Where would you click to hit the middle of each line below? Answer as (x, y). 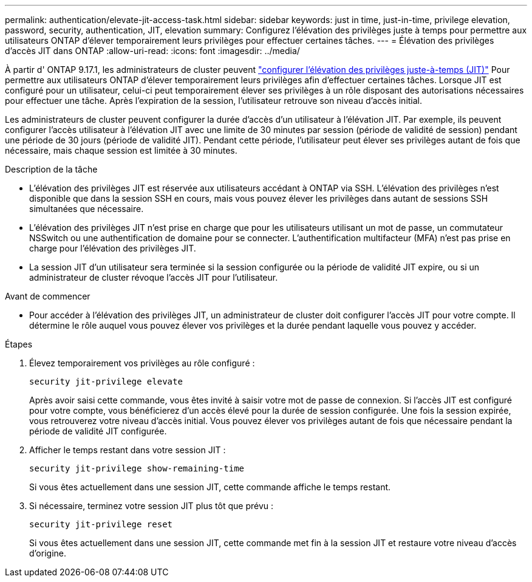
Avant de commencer (48, 296)
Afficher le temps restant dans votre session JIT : (128, 450)
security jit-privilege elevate (106, 382)
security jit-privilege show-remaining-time (137, 468)
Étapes (19, 344)
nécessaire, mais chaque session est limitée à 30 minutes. (121, 150)
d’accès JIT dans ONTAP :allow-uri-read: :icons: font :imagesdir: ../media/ (152, 51)
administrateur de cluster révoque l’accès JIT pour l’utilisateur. (154, 277)
